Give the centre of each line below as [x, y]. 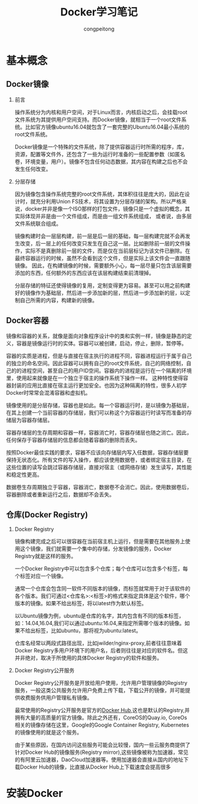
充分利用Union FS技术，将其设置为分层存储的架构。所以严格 [108, 201]
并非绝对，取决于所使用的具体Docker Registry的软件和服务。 [88, 658]
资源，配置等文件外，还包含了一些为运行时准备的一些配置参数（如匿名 [100, 154]
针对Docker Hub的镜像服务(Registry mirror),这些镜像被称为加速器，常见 [101, 752]
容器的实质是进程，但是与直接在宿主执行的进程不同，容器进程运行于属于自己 [99, 356]
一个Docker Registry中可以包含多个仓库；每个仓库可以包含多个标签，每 [101, 569]
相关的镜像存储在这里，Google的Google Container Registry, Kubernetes [102, 725]
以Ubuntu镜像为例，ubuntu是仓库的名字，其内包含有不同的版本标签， [99, 616]
